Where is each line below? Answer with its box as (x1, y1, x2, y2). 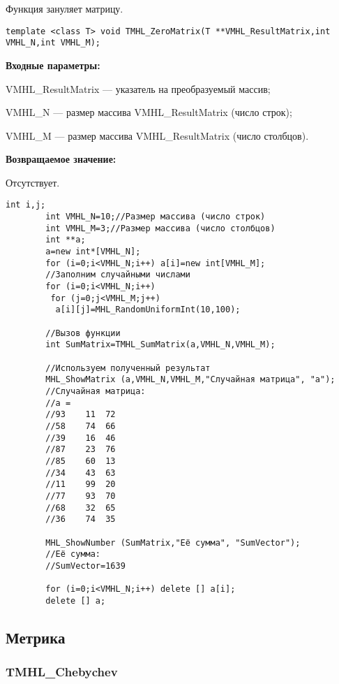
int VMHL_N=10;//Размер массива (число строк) (45, 212, 266, 222)
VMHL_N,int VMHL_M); (6, 38, 101, 48)
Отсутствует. (6, 175, 60, 189)
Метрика (6, 626, 66, 648)
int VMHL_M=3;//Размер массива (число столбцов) (45, 223, 276, 233)
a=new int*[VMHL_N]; (45, 247, 141, 257)
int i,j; (6, 200, 46, 210)
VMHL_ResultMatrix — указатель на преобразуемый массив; (6, 81, 271, 96)
